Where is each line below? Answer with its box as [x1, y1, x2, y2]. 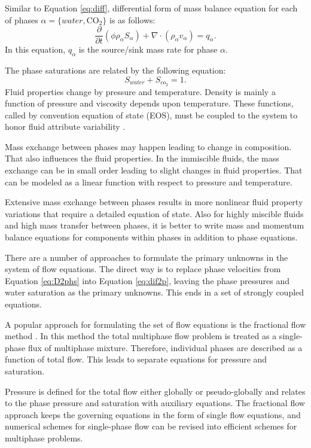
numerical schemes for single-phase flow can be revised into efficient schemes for [5, 420, 297, 432]
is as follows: [109, 13, 155, 26]
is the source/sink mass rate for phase [78, 43, 218, 56]
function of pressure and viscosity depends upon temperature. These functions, [5, 97, 294, 109]
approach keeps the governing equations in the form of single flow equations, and [5, 408, 301, 420]
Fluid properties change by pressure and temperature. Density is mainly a [5, 85, 276, 97]
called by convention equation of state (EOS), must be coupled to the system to [5, 108, 298, 121]
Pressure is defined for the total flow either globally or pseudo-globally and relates [5, 385, 306, 397]
